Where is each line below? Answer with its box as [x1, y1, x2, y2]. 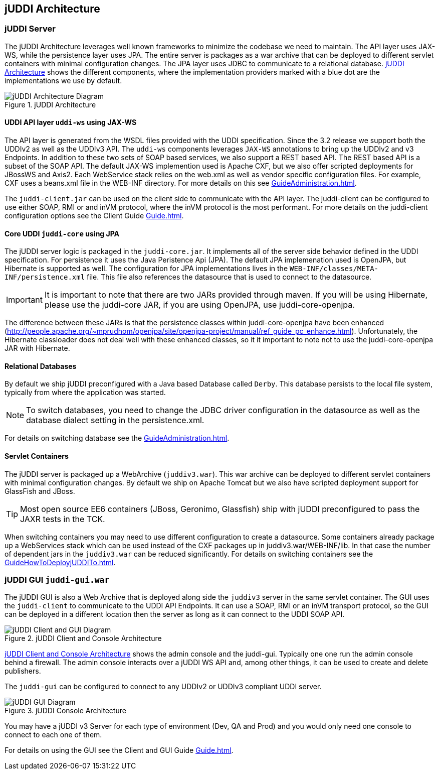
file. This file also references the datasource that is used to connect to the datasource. [87, 273, 372, 282]
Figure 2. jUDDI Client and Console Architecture [5, 634, 162, 643]
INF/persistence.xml [5, 273, 85, 282]
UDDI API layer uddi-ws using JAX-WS [5, 118, 137, 127]
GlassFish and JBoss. [5, 486, 75, 495]
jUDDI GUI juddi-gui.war [5, 575, 110, 585]
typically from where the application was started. [5, 388, 166, 397]
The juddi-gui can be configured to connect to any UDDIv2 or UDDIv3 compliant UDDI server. [5, 682, 322, 691]
